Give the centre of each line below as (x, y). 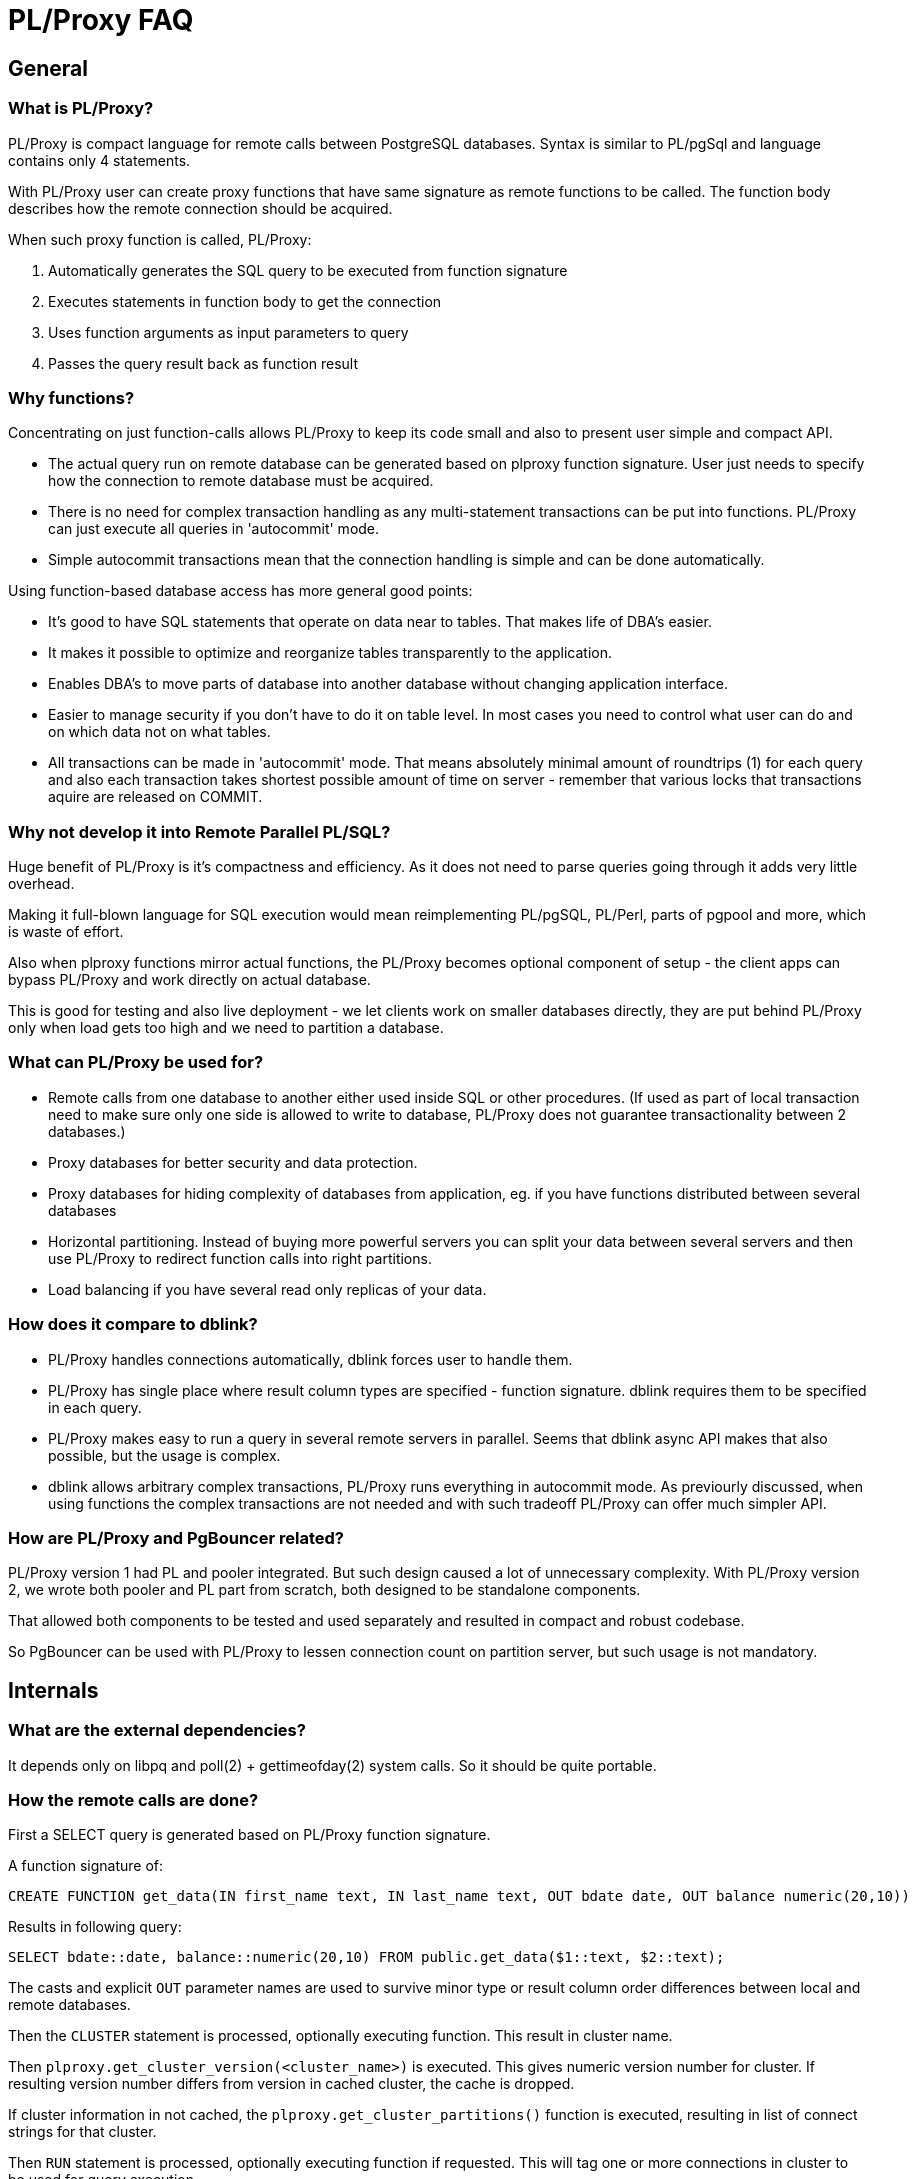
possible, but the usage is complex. (164, 1455)
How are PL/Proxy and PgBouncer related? (176, 1537)
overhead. (41, 884)
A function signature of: (86, 1866)
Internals (53, 1690)
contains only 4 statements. (99, 160)
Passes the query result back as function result (203, 363)
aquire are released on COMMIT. (155, 797)
